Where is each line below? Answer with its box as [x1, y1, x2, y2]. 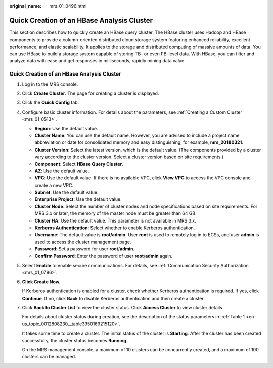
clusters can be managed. [22, 354, 76, 360]
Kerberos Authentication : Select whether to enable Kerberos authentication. [34, 225, 195, 231]
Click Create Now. [22, 279, 61, 285]
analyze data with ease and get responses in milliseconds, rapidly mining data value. [9, 58, 186, 64]
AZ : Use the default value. [34, 168, 89, 174]
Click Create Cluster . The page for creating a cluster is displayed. [22, 90, 159, 96]
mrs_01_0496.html [49, 3, 87, 9]
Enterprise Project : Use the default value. [34, 196, 122, 202]
